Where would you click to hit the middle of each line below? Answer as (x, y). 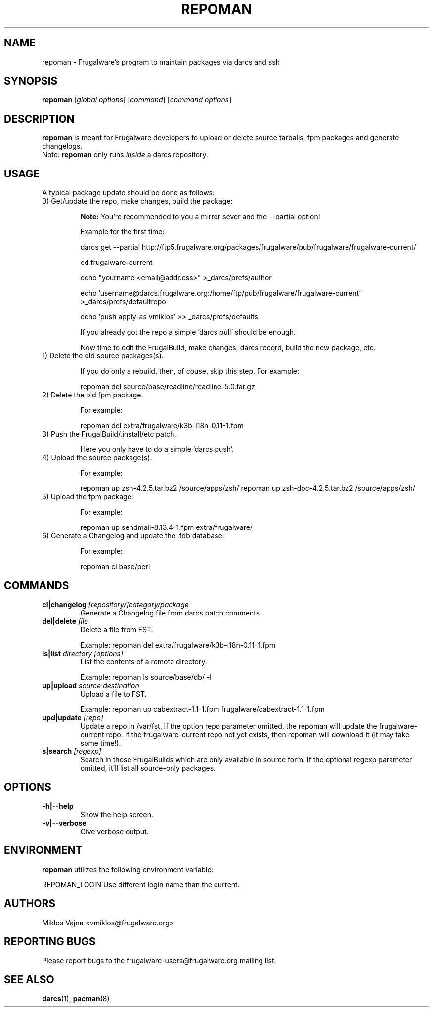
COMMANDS (37, 585)
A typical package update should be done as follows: (129, 193)
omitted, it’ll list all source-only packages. (148, 768)
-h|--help (58, 806)
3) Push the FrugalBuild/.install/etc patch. (109, 434)
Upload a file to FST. (113, 694)
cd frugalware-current (116, 263)
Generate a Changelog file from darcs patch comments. (171, 613)
